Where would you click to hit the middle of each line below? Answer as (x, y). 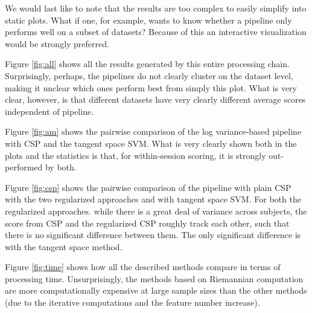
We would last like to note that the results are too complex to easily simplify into (156, 8)
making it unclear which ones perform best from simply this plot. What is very (151, 87)
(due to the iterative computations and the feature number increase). (132, 302)
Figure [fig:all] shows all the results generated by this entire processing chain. (147, 64)
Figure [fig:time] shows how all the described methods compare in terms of (143, 267)
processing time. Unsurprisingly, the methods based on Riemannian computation (154, 278)
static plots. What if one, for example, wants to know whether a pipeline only (148, 20)
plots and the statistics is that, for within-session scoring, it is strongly (135, 155)
